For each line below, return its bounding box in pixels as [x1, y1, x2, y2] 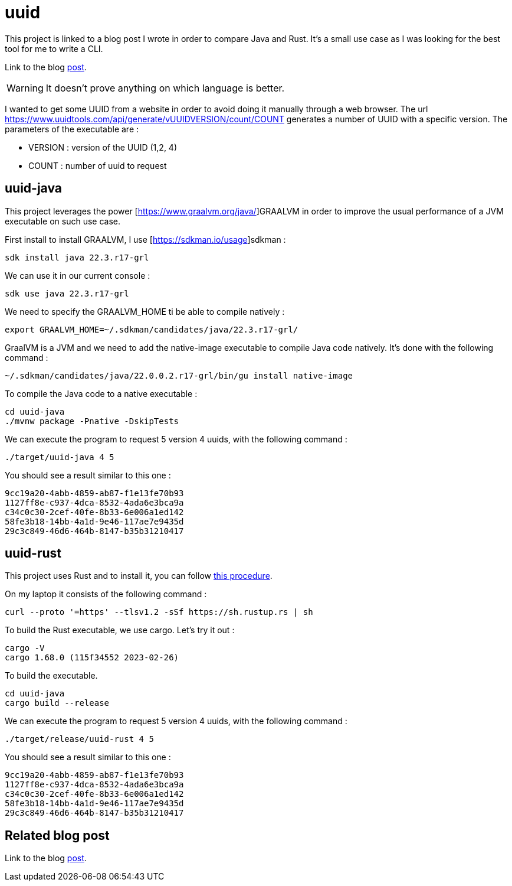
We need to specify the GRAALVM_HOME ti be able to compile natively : [5, 306, 285, 317]
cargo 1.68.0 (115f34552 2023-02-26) [5, 653, 179, 663]
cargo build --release [5, 698, 110, 708]
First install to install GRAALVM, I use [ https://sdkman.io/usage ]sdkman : [5, 234, 286, 245]
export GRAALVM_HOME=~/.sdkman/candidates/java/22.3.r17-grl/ [5, 324, 298, 334]
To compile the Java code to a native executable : [5, 388, 198, 399]
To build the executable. [5, 670, 98, 681]
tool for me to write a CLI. [5, 43, 103, 54]
